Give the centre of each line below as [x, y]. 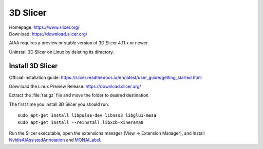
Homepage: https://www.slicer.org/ [44, 27]
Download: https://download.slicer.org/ [48, 34]
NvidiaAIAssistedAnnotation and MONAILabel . [55, 140]
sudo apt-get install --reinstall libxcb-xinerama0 [81, 122]
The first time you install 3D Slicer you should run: [59, 104]
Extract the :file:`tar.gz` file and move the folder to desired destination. [79, 95]
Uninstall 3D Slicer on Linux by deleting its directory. [61, 52]
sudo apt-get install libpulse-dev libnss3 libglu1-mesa [87, 115]
